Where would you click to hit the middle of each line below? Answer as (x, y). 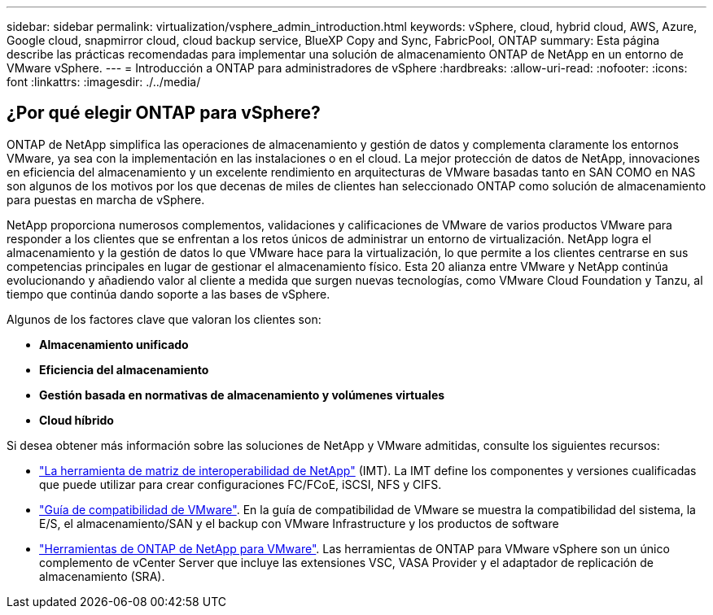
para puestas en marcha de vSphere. (106, 199)
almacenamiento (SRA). (102, 576)
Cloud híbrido (77, 420)
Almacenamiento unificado (114, 344)
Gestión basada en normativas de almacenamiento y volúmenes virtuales (242, 395)
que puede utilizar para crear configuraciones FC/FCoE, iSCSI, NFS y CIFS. (241, 484)
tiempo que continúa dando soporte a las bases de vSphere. (168, 294)
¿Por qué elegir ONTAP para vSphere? (164, 113)
